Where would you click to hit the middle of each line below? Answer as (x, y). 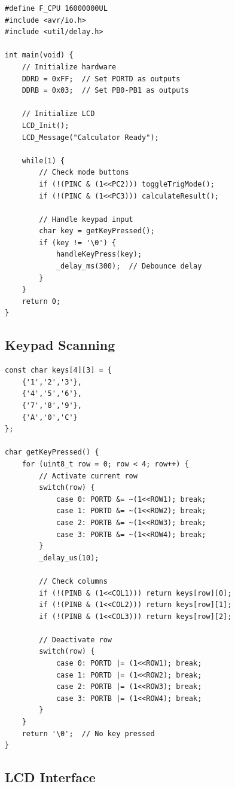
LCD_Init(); (45, 125)
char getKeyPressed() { (52, 452)
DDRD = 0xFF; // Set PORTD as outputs (101, 79)
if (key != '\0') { (78, 242)
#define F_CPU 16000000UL (56, 8)
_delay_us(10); (69, 558)
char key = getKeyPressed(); (97, 231)
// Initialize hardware (69, 67)
